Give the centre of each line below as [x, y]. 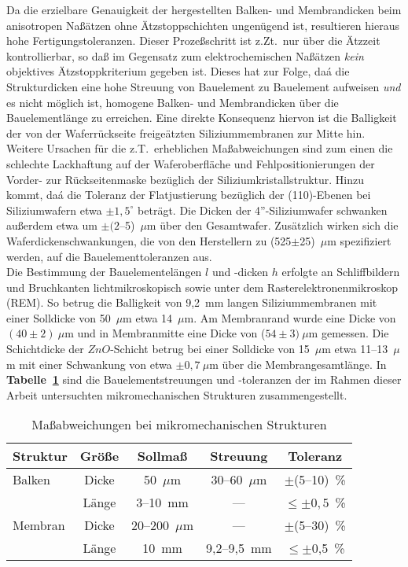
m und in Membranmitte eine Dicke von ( [165, 333]
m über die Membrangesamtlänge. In [298, 364]
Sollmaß [162, 456]
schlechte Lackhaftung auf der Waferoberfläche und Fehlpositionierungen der [191, 163]
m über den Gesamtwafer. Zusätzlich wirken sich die [272, 225]
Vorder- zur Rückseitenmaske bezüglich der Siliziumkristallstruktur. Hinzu [186, 179]
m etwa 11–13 [355, 349]
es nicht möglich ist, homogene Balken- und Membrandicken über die [173, 102]
